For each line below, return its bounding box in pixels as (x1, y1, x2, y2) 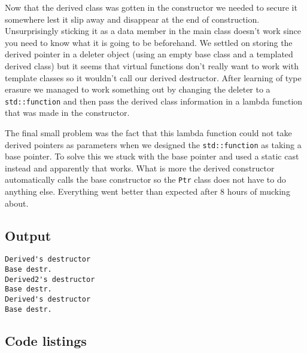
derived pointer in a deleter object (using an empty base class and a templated (5, 48, 293, 60)
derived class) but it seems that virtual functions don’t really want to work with (5, 59, 299, 72)
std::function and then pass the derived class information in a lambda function (5, 94, 303, 107)
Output (5, 226, 51, 244)
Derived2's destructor (5, 275, 95, 284)
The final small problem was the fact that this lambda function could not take (5, 127, 292, 139)
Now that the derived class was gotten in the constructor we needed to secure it (5, 1, 297, 13)
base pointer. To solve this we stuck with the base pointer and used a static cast (5, 150, 299, 162)
